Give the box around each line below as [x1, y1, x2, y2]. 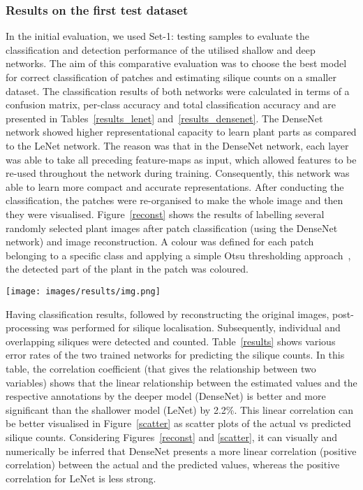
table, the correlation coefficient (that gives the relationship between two [6, 361, 316, 375]
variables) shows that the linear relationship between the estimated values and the [6, 375, 357, 389]
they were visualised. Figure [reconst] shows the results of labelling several [6, 206, 325, 221]
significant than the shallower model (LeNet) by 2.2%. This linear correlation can [6, 402, 353, 417]
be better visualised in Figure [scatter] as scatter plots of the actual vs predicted [6, 416, 351, 431]
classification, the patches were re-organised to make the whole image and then [6, 193, 343, 208]
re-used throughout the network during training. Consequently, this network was [6, 166, 350, 180]
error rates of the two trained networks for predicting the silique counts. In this [6, 347, 345, 362]
